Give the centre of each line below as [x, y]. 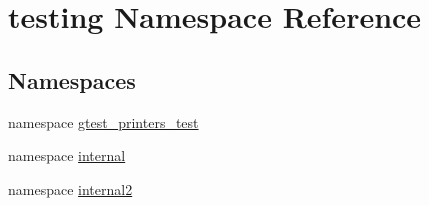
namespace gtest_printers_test [103, 121]
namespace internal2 [70, 188]
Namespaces [72, 79]
